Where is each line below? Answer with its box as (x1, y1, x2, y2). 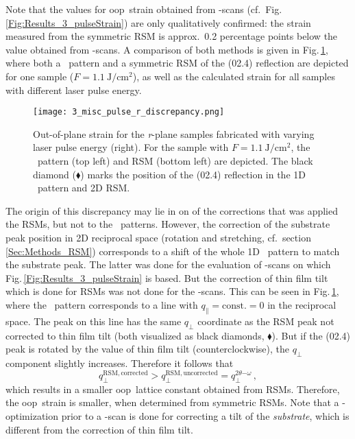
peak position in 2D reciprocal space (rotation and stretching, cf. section (5, 230, 311, 244)
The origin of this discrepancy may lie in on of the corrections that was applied (5, 203, 339, 217)
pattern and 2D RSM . (37, 180, 130, 195)
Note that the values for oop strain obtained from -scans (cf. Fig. (5, 2, 282, 16)
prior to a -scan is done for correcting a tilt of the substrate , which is (61, 408, 350, 423)
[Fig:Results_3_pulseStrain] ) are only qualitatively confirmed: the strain (5, 15, 311, 29)
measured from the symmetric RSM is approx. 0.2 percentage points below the (5, 29, 338, 43)
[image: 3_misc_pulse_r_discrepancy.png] (33, 107, 225, 117)
